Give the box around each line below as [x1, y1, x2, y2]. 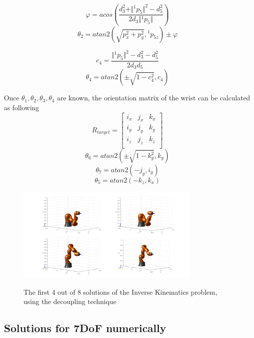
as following [4, 102, 39, 112]
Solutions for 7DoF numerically [4, 320, 166, 336]
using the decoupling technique [24, 296, 117, 307]
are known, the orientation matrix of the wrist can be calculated [57, 92, 250, 103]
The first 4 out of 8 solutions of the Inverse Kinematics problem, [24, 286, 217, 297]
